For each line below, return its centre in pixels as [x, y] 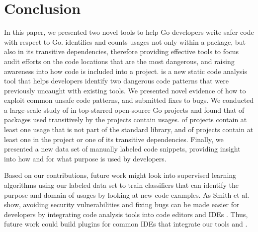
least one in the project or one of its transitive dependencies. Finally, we [114, 139]
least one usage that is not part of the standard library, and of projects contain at [129, 129]
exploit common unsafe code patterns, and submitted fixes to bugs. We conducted [129, 100]
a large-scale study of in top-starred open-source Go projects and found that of [124, 110]
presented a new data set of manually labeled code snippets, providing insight [122, 149]
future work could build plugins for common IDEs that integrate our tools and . [126, 224]
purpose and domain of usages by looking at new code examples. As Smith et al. [127, 194]
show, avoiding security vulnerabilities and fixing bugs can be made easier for [122, 204]
